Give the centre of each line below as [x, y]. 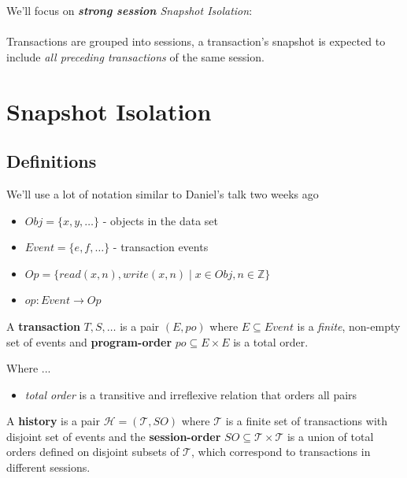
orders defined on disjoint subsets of [93, 452]
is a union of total [330, 436]
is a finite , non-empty [349, 326]
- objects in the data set [161, 220]
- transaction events [161, 247]
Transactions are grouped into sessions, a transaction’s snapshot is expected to [196, 41]
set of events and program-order [89, 341]
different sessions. [48, 467]
